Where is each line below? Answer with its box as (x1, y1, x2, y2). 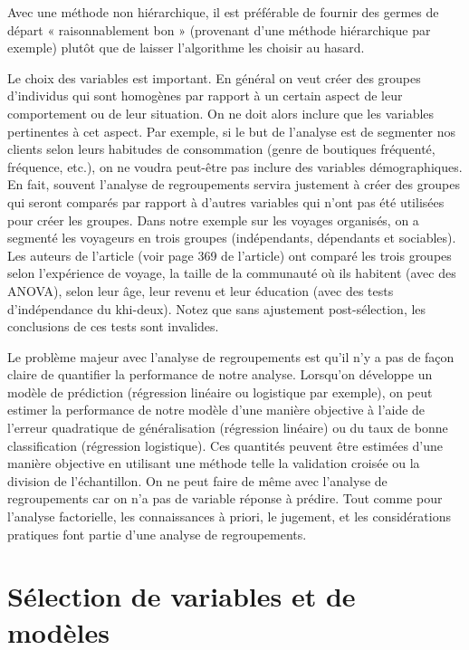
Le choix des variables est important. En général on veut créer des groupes (7, 68, 421, 87)
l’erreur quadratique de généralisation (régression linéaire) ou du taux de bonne (7, 418, 448, 437)
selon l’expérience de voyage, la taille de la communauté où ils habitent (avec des (7, 263, 456, 282)
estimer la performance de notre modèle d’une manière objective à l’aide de (7, 400, 426, 419)
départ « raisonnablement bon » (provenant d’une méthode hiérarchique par (7, 20, 431, 39)
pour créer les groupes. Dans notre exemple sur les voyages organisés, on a (7, 210, 419, 229)
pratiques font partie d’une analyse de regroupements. (7, 524, 307, 543)
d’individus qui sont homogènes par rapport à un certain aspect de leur (7, 86, 403, 105)
